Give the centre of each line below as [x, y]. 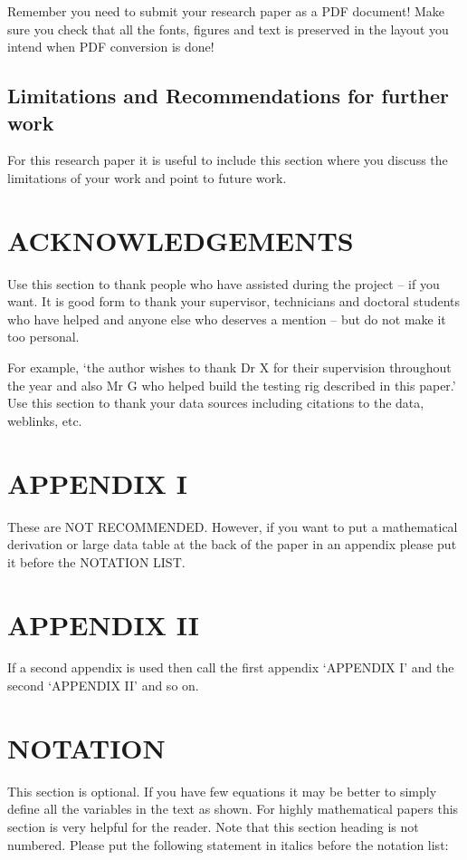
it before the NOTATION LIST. [96, 561]
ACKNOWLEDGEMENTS [181, 240]
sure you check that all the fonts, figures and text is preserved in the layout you [228, 29]
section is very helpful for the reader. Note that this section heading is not [213, 826]
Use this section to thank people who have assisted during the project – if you [224, 283]
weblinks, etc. [45, 420]
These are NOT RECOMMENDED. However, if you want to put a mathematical [233, 526]
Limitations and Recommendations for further [228, 96]
